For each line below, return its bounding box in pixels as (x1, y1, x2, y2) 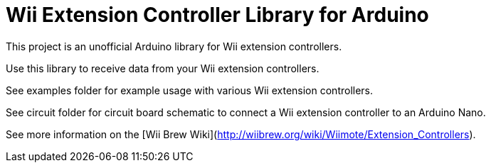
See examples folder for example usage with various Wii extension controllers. (6, 84, 374, 96)
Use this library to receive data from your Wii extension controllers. (6, 62, 320, 74)
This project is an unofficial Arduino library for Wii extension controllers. (6, 40, 342, 52)
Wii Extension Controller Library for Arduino (6, 3, 429, 27)
